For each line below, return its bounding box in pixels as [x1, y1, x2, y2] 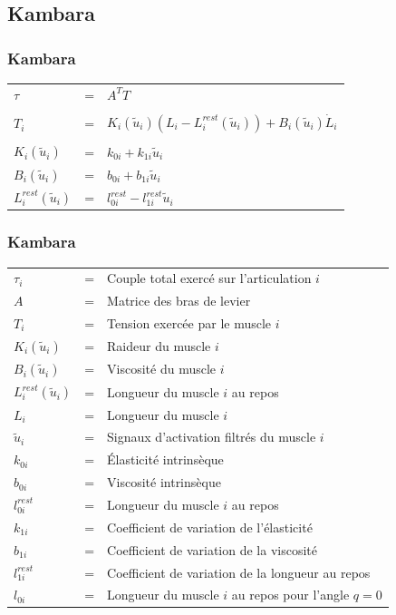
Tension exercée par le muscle [107, 314, 272, 332]
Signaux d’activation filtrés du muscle [107, 427, 316, 446]
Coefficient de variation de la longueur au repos [107, 562, 371, 581]
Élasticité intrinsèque [107, 450, 224, 469]
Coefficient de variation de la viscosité [107, 540, 317, 559]
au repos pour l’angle [231, 585, 350, 604]
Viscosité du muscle [107, 359, 217, 378]
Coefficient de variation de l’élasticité [107, 517, 313, 536]
